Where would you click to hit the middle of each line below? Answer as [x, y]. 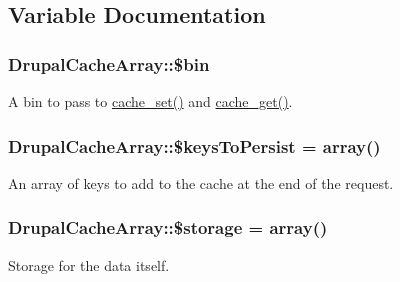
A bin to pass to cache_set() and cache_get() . [150, 101]
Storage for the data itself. [89, 264]
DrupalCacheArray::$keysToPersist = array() [194, 145]
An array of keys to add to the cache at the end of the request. [201, 182]
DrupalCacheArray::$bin [109, 63]
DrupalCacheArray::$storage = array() [168, 227]
